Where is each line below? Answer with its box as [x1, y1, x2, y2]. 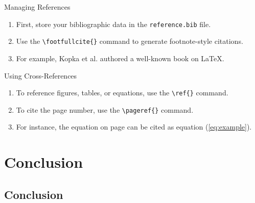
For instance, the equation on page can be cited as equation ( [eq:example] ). [16, 121, 252, 132]
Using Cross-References [4, 70, 77, 81]
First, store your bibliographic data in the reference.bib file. [16, 18, 211, 29]
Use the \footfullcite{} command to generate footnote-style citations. [16, 36, 243, 46]
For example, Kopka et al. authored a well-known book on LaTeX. [16, 53, 224, 63]
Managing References [4, 2, 71, 12]
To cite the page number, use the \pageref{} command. [16, 104, 194, 115]
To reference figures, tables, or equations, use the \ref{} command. [16, 87, 228, 98]
